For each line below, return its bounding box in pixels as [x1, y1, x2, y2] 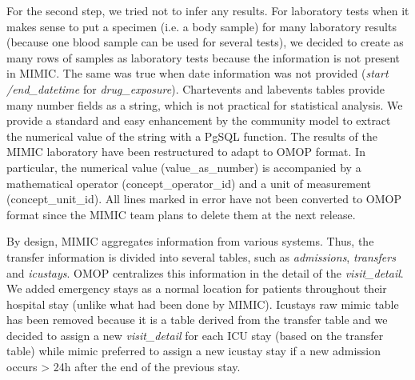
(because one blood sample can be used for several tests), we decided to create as [6, 34, 404, 50]
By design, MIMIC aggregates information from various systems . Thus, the [6, 233, 374, 250]
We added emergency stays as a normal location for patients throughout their [6, 280, 387, 297]
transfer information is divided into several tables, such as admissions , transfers [6, 248, 396, 265]
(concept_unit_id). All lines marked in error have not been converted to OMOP [6, 190, 401, 207]
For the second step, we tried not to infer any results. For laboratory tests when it [6, 2, 409, 18]
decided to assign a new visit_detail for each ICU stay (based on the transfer [6, 326, 384, 343]
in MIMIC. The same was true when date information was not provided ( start [6, 65, 389, 82]
